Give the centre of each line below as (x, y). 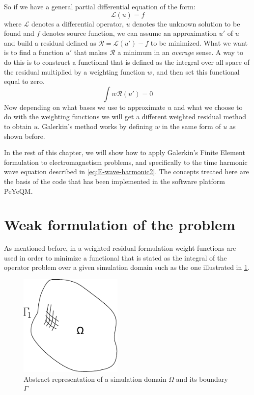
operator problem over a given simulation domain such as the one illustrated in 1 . (127, 267)
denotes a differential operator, (77, 23)
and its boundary (202, 379)
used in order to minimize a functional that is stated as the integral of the (115, 257)
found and (19, 33)
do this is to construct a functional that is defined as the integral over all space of (127, 62)
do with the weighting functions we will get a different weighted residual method (125, 117)
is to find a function (34, 52)
